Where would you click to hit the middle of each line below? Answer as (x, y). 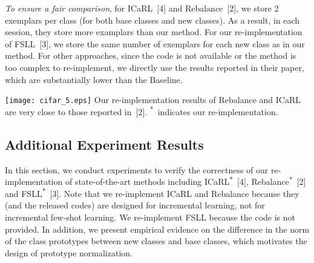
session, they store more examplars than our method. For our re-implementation (154, 32)
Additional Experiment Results (104, 144)
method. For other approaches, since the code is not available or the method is (151, 55)
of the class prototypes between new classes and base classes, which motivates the (156, 241)
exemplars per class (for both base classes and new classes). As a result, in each (152, 20)
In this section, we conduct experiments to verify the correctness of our (137, 169)
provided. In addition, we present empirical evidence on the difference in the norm (157, 229)
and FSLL (24, 193)
